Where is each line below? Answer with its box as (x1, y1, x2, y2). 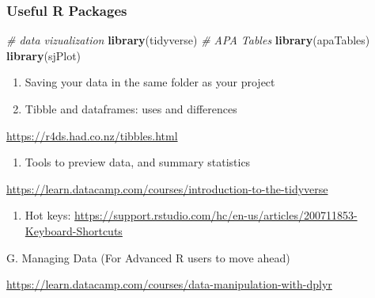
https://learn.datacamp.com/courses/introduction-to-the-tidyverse (6, 180, 328, 197)
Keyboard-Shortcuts (25, 222, 123, 239)
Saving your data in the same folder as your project (25, 74, 275, 90)
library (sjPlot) (6, 47, 81, 63)
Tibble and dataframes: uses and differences (25, 101, 237, 117)
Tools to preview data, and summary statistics (25, 154, 251, 170)
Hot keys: (25, 207, 71, 223)
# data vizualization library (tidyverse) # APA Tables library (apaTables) (6, 32, 370, 48)
